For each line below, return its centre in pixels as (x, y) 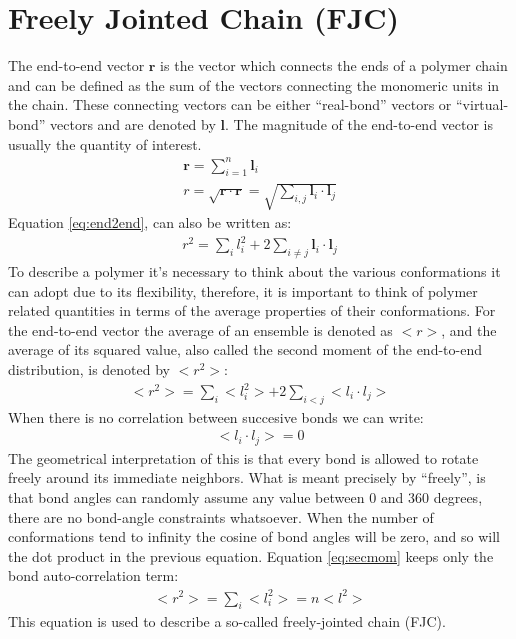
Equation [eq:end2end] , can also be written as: (150, 222)
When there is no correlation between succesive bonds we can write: (216, 416)
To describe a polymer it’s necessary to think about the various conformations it (254, 270)
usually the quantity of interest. (105, 143)
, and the (469, 329)
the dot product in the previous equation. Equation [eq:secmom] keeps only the (251, 555)
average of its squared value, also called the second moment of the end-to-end (245, 349)
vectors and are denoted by (133, 123)
